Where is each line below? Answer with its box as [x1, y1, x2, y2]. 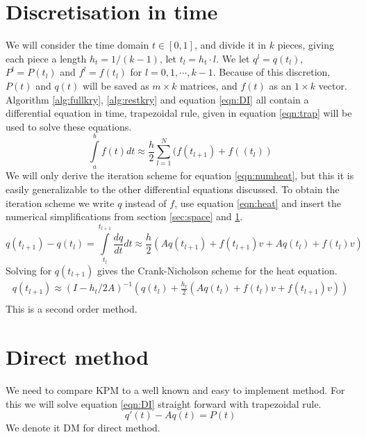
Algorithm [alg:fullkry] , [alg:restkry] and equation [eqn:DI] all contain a [6, 92, 309, 106]
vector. [318, 78, 347, 92]
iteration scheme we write [6, 195, 115, 210]
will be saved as [82, 78, 149, 92]
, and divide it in [194, 38, 267, 52]
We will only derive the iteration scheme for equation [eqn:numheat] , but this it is [6, 168, 354, 183]
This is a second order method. [6, 302, 138, 316]
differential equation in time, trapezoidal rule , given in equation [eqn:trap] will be [6, 106, 352, 120]
